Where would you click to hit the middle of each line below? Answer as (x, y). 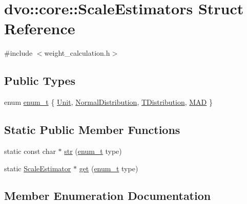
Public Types (40, 81)
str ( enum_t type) (93, 151)
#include (18, 53)
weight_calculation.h (77, 53)
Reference (40, 28)
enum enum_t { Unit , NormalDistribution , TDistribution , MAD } (108, 102)
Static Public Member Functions (92, 130)
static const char (30, 151)
